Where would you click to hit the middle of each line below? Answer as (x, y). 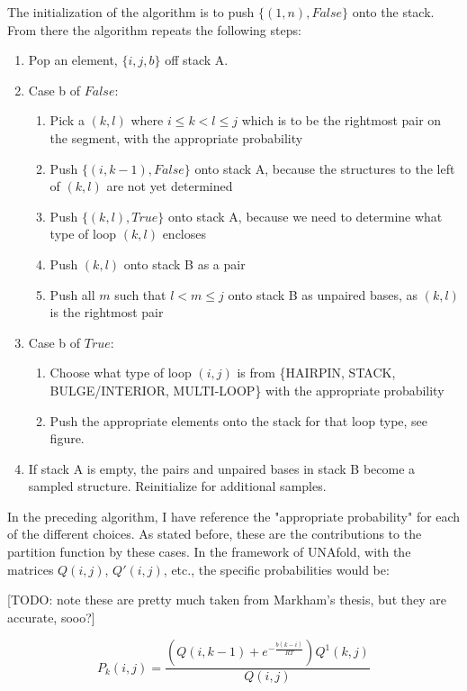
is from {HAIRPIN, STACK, (316, 373)
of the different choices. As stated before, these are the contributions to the (215, 534)
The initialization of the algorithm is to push (131, 12)
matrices (31, 569)
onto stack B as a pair (184, 264)
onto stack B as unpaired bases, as (323, 294)
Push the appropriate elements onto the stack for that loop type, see (239, 420)
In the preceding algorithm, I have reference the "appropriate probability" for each (234, 516)
